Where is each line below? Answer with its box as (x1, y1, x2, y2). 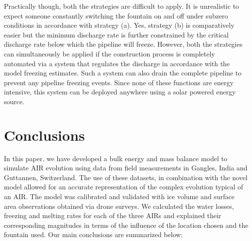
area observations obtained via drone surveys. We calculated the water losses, (4, 201, 234, 211)
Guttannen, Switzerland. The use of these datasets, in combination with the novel (4, 172, 248, 182)
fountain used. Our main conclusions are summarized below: (4, 229, 183, 240)
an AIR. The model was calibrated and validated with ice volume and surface (4, 191, 235, 202)
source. (4, 96, 25, 106)
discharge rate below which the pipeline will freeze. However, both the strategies (4, 39, 243, 49)
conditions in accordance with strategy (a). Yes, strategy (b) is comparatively (4, 20, 235, 30)
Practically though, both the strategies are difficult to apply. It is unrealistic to (4, 1, 239, 11)
